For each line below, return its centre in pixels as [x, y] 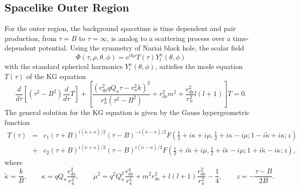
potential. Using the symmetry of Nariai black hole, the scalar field [141, 48]
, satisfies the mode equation [199, 66]
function [17, 122]
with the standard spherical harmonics [64, 66]
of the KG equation [56, 76]
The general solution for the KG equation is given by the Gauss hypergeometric [127, 112]
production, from [31, 38]
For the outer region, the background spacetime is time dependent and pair [120, 28]
